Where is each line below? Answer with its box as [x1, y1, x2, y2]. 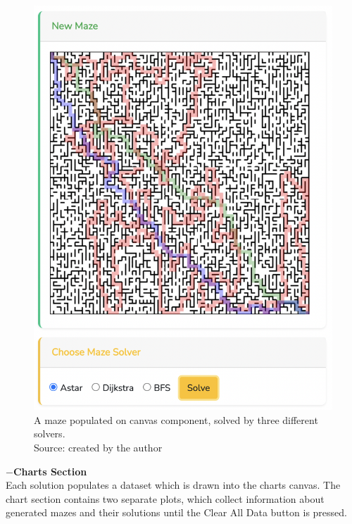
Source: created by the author [34, 440, 163, 455]
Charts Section [13, 463, 87, 478]
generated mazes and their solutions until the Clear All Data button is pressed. [6, 505, 347, 520]
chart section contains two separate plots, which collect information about [6, 491, 325, 506]
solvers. [34, 426, 65, 441]
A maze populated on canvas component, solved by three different [34, 412, 318, 427]
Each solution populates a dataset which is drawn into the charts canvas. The [6, 478, 341, 492]
